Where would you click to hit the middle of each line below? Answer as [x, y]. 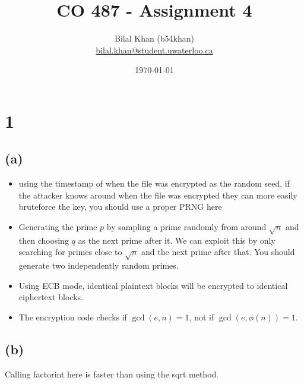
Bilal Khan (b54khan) [154, 38]
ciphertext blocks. [51, 297]
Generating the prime [58, 227]
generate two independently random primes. [99, 265]
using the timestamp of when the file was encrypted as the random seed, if [154, 183]
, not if [202, 317]
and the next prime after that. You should [218, 252]
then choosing [44, 240]
